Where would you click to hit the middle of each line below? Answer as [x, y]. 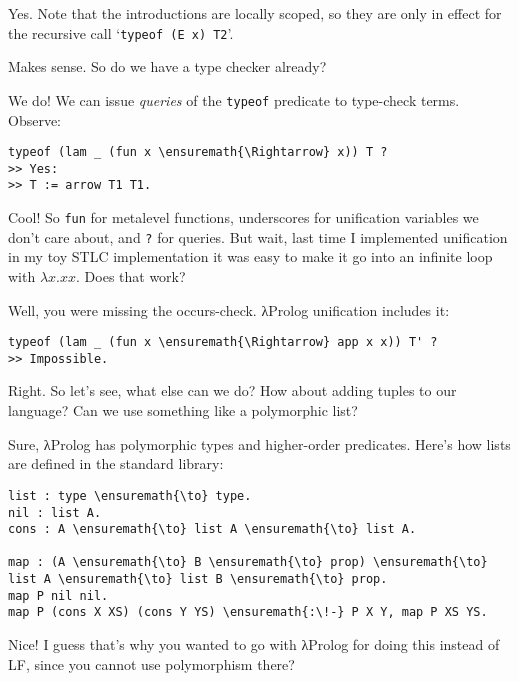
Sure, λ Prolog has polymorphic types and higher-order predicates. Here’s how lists [259, 443]
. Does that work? [131, 275]
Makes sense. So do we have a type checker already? [167, 66]
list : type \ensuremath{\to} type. [130, 495]
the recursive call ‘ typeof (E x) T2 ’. [121, 32]
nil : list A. [55, 512]
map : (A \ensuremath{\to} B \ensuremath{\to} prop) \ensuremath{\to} [248, 562]
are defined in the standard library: [116, 463]
